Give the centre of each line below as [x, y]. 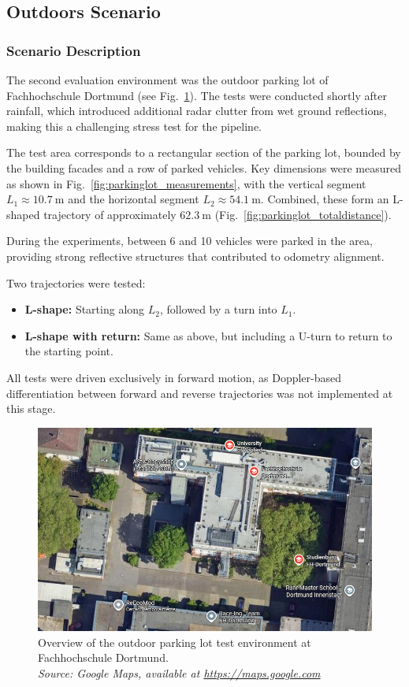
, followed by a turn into [218, 309]
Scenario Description [74, 50]
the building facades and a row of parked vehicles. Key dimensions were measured [204, 167]
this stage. [31, 408]
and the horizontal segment [134, 199]
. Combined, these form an [325, 199]
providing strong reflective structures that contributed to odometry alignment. [195, 256]
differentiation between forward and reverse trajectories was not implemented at [200, 393]
